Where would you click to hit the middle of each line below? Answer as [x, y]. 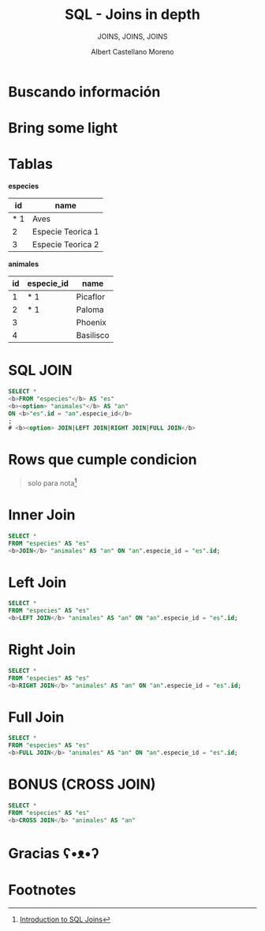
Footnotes [42, 890]
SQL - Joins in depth [132, 15]
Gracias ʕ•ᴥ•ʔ [54, 853]
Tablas [31, 164]
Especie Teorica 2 [66, 245]
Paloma [90, 310]
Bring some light [63, 128]
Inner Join [42, 515]
